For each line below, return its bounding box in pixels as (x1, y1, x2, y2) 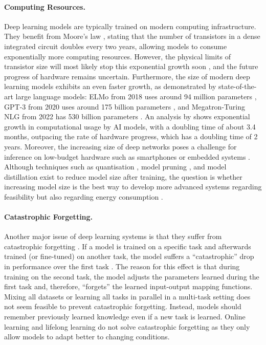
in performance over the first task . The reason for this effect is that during (4, 261, 240, 272)
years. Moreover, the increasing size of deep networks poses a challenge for (4, 141, 237, 152)
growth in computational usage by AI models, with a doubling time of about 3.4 (4, 121, 256, 132)
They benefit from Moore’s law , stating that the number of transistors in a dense (4, 31, 260, 41)
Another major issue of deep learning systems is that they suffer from (4, 231, 222, 242)
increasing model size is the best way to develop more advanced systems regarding (4, 181, 262, 192)
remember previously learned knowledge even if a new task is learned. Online (4, 311, 246, 322)
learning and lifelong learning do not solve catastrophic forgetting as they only (4, 321, 250, 332)
